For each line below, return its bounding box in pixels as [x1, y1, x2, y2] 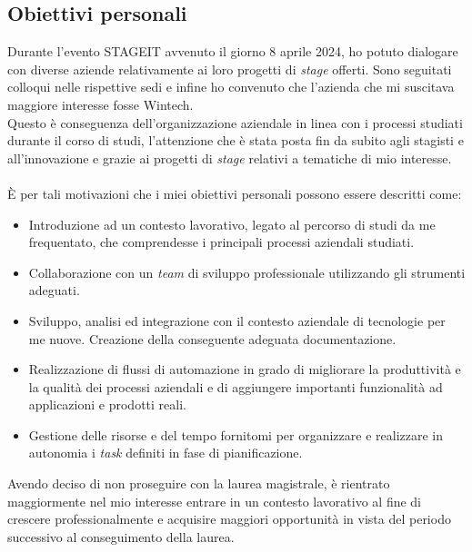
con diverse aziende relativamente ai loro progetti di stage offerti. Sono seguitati [7, 59, 452, 78]
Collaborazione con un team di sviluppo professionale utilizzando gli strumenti [28, 262, 466, 281]
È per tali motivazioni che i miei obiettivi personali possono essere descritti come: [7, 183, 462, 202]
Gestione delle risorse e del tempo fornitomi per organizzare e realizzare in [28, 425, 444, 444]
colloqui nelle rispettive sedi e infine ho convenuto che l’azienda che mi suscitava [7, 77, 455, 96]
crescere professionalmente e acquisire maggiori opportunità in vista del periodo [7, 509, 451, 528]
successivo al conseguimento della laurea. [7, 527, 235, 546]
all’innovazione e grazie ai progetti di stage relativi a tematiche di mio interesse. [7, 148, 452, 167]
